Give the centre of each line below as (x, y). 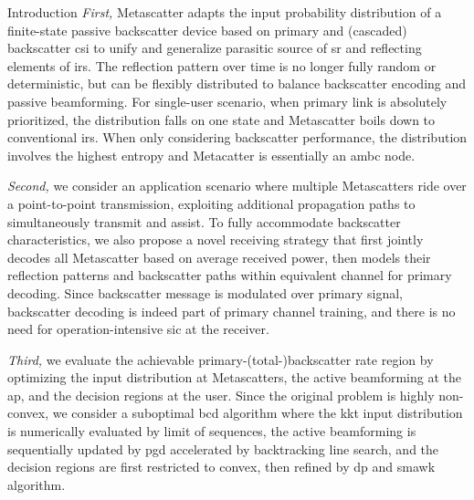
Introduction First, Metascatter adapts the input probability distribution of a (225, 12)
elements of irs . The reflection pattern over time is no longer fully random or (222, 65)
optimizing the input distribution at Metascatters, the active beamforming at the (234, 377)
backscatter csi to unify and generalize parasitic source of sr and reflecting (215, 48)
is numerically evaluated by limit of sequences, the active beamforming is (212, 431)
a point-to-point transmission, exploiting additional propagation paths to (211, 203)
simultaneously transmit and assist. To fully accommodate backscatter (204, 221)
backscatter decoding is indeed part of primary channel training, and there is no (232, 311)
